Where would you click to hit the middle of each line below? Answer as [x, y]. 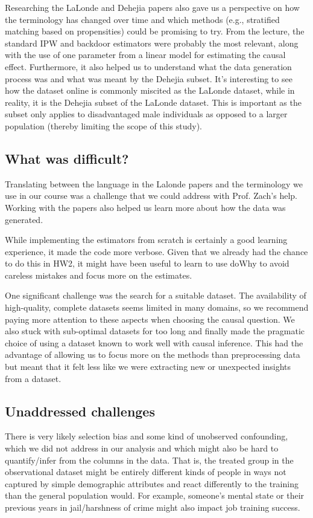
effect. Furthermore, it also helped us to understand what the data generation [148, 66]
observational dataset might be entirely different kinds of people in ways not [146, 472]
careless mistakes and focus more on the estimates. [99, 275]
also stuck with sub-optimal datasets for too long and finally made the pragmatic [155, 331]
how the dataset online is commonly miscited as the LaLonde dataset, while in [150, 90]
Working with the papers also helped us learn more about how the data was [145, 207]
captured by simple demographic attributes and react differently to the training [152, 483]
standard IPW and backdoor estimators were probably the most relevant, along [152, 43]
